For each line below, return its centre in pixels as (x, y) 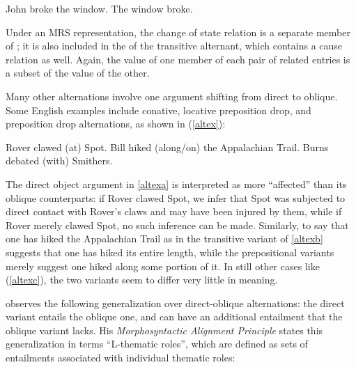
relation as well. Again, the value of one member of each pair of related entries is (178, 59)
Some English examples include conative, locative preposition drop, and (158, 110)
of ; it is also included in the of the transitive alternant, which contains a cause (174, 46)
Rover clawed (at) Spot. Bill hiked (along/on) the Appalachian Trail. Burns (167, 147)
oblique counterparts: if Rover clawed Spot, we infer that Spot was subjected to (176, 197)
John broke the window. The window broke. (99, 8)
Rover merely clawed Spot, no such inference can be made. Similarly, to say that (177, 225)
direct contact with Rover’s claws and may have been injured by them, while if (174, 211)
